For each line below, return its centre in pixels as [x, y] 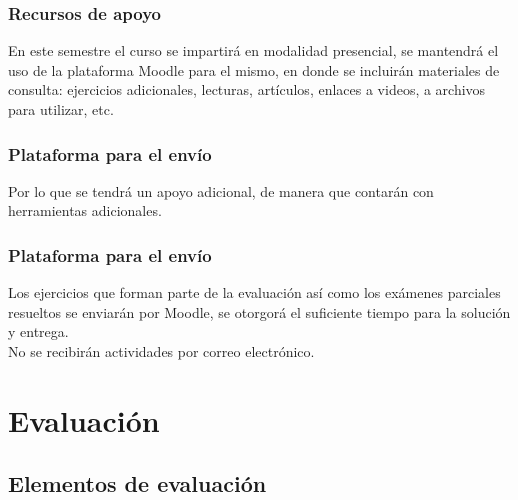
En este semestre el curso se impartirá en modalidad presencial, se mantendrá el [253, 50]
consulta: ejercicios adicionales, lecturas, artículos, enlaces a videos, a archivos [247, 89]
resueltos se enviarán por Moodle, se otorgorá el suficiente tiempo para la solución [259, 311]
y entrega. [38, 331]
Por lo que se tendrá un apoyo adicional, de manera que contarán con [221, 190]
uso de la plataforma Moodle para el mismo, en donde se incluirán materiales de [254, 69]
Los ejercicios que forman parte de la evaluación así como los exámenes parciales [254, 292]
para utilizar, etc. [61, 109]
